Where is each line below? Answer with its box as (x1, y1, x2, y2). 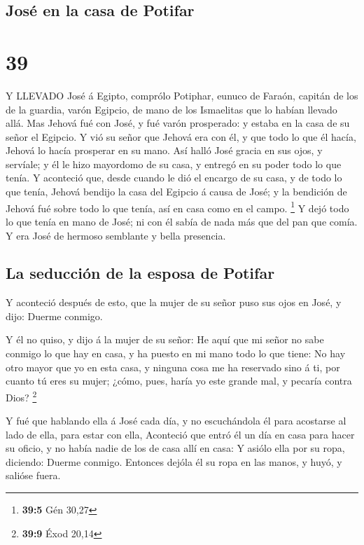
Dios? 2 (6, 387, 37, 404)
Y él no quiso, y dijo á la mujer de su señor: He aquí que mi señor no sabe (6, 332, 324, 347)
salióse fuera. (6, 468, 61, 483)
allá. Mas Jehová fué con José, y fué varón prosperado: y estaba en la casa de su (6, 116, 350, 130)
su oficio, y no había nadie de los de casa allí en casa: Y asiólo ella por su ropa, (6, 441, 345, 455)
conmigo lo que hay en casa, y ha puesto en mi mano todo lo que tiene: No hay (6, 346, 346, 361)
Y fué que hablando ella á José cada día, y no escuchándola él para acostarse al (6, 413, 346, 428)
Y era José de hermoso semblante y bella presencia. (6, 228, 226, 242)
